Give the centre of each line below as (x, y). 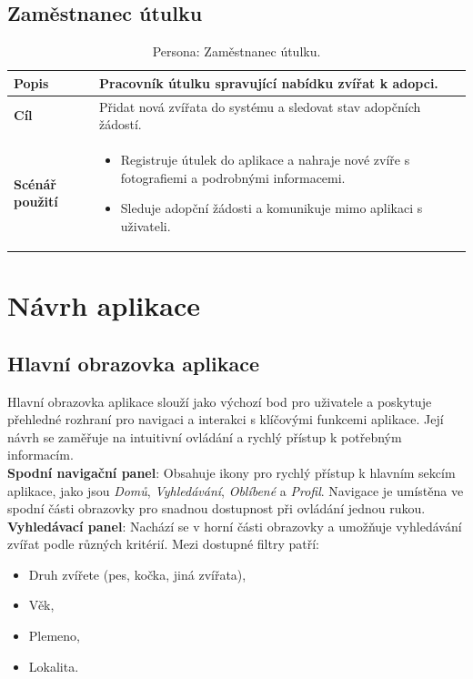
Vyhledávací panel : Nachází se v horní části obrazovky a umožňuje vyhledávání (235, 526)
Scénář (35, 183)
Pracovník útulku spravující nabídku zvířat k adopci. (269, 82)
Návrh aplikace (104, 305)
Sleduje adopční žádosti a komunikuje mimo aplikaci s (272, 208)
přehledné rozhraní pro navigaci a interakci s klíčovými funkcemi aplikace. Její (226, 419)
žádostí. (121, 124)
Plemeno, (54, 636)
